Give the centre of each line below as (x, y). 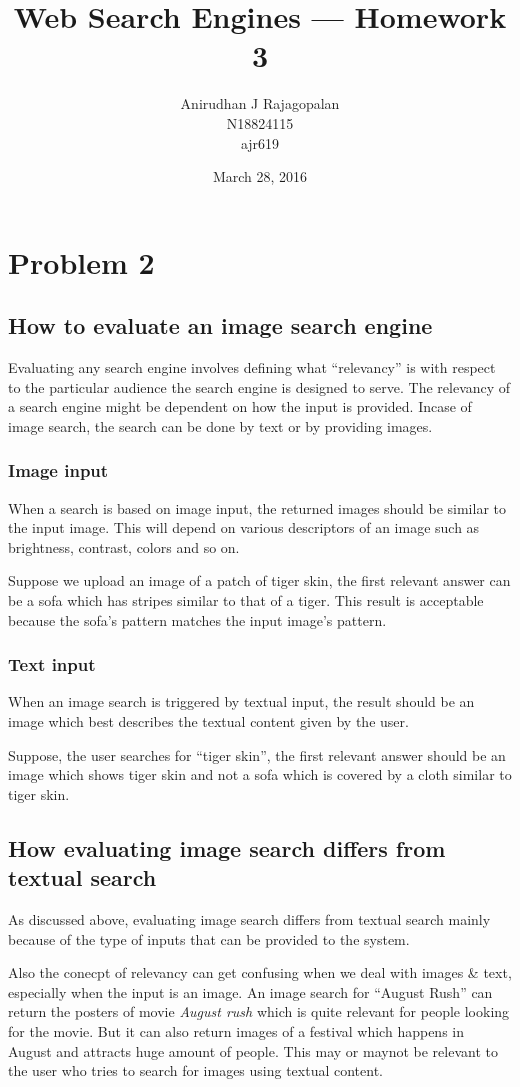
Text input (52, 664)
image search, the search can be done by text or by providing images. (220, 425)
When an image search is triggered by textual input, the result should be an (241, 701)
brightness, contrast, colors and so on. (124, 546)
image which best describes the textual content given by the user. (208, 721)
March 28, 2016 (260, 176)
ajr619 (260, 142)
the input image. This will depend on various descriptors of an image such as (244, 527)
